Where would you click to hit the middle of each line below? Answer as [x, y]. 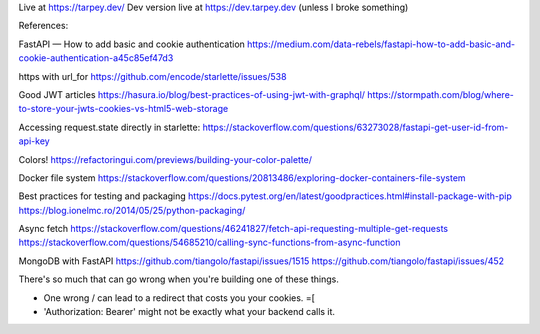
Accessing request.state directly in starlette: [109, 127]
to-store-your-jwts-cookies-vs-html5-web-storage [123, 109]
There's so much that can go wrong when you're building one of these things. [178, 279]
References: [43, 26]
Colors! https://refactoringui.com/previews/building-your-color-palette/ [165, 159]
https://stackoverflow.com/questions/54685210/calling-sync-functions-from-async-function [209, 242]
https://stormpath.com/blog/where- [440, 94]
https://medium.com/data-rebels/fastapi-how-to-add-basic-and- [380, 44]
